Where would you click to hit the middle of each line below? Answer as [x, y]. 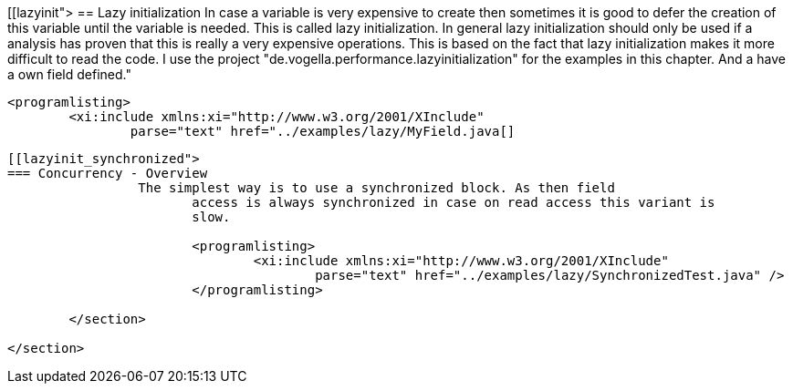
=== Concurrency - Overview [108, 173]
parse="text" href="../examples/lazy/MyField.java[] [323, 131]
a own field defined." [69, 74]
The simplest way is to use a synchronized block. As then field [376, 188]
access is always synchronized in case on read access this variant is [454, 202]
